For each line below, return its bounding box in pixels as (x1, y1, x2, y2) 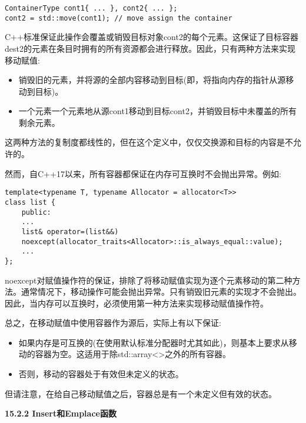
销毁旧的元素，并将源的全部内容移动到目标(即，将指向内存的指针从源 (18, 74, 286, 86)
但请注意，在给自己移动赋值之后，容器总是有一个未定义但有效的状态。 (5, 387, 277, 399)
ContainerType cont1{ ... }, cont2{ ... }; (5, 4, 178, 12)
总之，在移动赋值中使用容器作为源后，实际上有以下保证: (5, 317, 221, 329)
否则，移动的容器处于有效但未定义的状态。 (18, 368, 184, 380)
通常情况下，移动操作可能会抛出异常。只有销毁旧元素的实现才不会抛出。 (21, 285, 301, 298)
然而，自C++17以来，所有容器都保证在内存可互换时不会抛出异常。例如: (5, 167, 281, 179)
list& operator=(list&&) (21, 227, 119, 236)
